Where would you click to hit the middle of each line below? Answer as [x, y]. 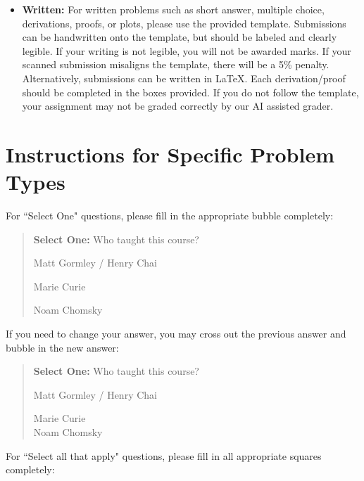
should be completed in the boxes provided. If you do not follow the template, [190, 92]
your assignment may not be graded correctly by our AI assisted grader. [178, 106]
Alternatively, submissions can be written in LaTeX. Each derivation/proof [184, 78]
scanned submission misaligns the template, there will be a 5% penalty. [176, 64]
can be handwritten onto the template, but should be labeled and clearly [180, 37]
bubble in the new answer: [62, 347]
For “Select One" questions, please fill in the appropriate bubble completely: [170, 216]
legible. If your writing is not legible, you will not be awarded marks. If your [187, 50]
